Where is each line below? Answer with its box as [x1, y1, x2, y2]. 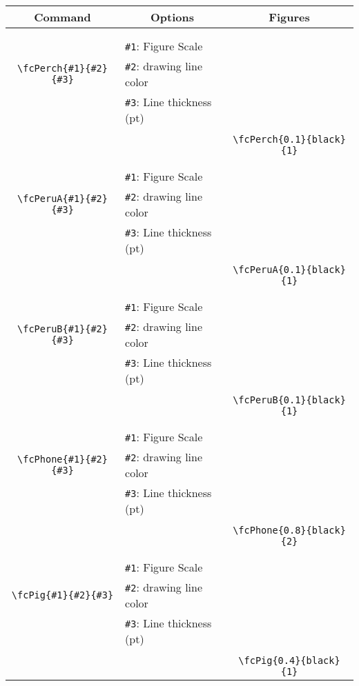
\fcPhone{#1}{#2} [17, 454, 108, 465]
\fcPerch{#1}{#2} [17, 63, 108, 74]
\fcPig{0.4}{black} [238, 655, 340, 666]
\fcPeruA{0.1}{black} [233, 264, 346, 275]
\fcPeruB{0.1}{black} [233, 394, 346, 405]
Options [151, 9, 195, 25]
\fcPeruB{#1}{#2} [17, 323, 108, 334]
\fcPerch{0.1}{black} [233, 134, 346, 145]
